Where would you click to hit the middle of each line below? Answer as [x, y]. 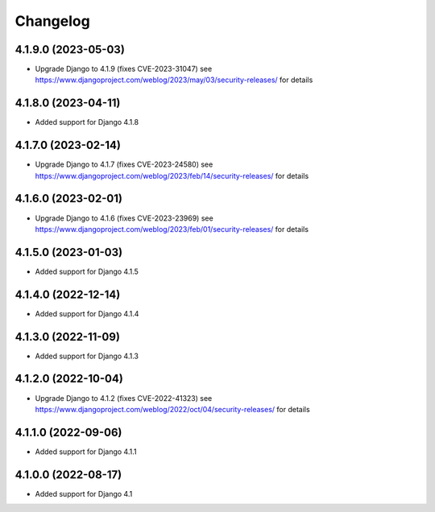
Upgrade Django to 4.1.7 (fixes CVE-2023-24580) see [124, 164]
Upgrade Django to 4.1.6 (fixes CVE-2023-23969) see [124, 218]
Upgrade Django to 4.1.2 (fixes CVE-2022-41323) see [124, 398]
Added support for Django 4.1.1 [86, 452]
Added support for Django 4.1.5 [87, 271]
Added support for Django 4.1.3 [87, 356]
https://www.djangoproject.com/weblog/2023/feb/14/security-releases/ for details [172, 175]
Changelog [52, 21]
